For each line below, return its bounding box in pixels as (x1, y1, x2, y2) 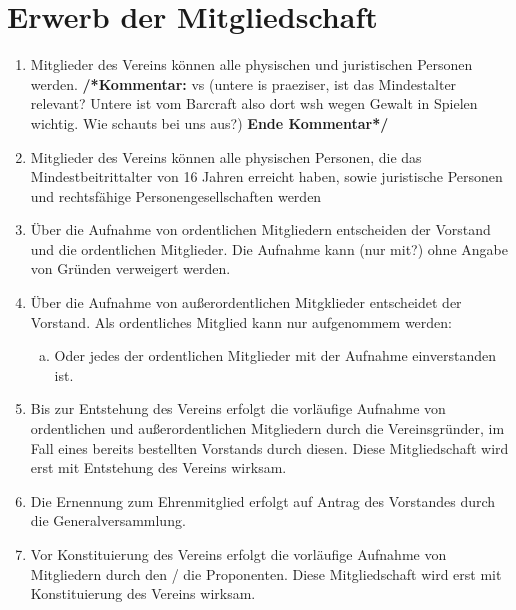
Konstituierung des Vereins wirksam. (30, 583, 256, 604)
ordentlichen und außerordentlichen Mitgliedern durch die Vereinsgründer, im (30, 418, 505, 439)
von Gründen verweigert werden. (30, 258, 231, 279)
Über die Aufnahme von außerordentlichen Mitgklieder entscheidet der (30, 292, 462, 313)
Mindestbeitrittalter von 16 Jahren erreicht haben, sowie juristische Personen (30, 166, 503, 187)
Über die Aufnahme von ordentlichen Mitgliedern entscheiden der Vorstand (30, 219, 491, 240)
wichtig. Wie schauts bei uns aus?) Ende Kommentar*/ (30, 112, 389, 133)
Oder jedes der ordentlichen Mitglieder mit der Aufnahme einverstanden (54, 345, 496, 366)
